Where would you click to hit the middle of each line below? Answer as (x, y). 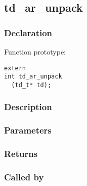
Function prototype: (35, 51)
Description (28, 107)
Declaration (28, 32)
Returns (21, 154)
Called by (24, 177)
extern (15, 68)
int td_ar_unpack (33, 77)
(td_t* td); (31, 85)
